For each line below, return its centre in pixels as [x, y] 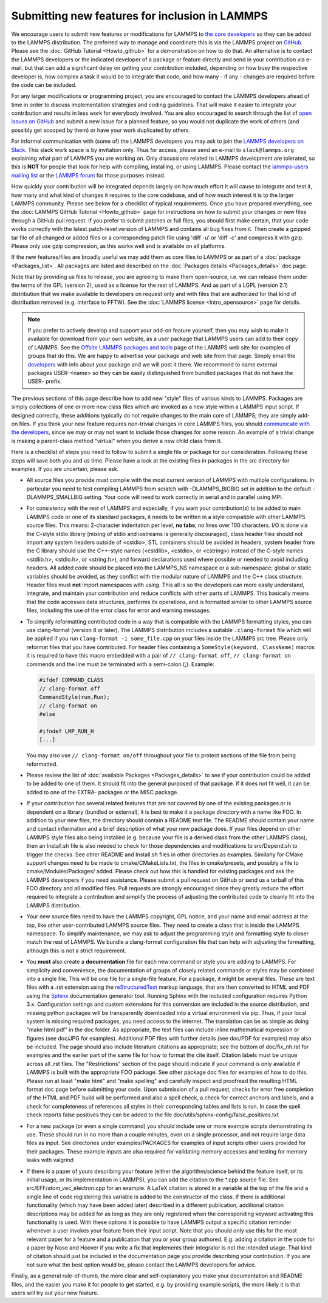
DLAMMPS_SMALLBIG [55, 497]
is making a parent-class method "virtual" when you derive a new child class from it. [117, 441]
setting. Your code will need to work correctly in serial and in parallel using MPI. [184, 497]
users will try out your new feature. [55, 1293]
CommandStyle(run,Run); [75, 697]
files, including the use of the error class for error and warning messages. [118, 610]
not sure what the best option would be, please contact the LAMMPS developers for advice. [141, 1265]
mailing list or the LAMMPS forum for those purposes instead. [88, 175]
